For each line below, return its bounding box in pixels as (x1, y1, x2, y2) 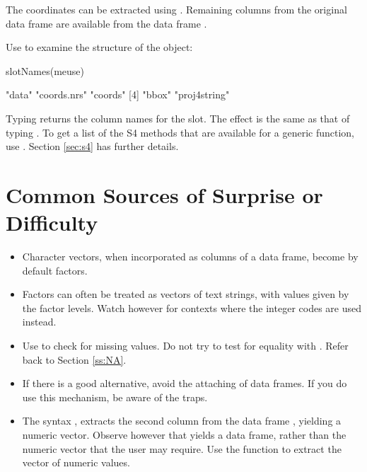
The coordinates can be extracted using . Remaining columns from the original (6, 2, 347, 16)
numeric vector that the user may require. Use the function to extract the (22, 441, 342, 456)
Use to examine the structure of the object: (6, 40, 193, 54)
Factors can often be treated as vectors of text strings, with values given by (22, 287, 349, 301)
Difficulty (6, 208, 98, 237)
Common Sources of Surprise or (6, 180, 323, 209)
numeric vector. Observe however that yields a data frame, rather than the (22, 427, 346, 442)
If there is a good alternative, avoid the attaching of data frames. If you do (22, 376, 347, 391)
